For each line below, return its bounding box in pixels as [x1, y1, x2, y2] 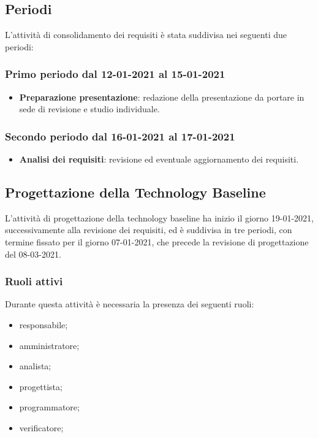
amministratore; [19, 339, 80, 352]
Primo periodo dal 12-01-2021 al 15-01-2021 [5, 66, 225, 82]
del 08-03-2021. [5, 247, 61, 260]
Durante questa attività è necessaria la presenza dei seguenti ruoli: [5, 298, 254, 310]
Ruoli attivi [5, 274, 63, 289]
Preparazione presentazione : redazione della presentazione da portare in [19, 90, 305, 103]
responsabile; [19, 318, 68, 331]
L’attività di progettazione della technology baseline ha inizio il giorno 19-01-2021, [5, 211, 314, 224]
